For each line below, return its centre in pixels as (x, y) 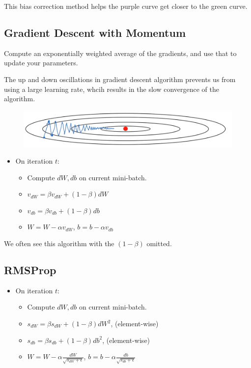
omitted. (159, 243)
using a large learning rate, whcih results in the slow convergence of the (112, 89)
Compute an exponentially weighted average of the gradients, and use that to (120, 53)
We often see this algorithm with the (59, 243)
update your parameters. (41, 63)
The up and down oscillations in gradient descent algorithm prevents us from (120, 79)
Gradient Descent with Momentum (95, 32)
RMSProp (30, 270)
